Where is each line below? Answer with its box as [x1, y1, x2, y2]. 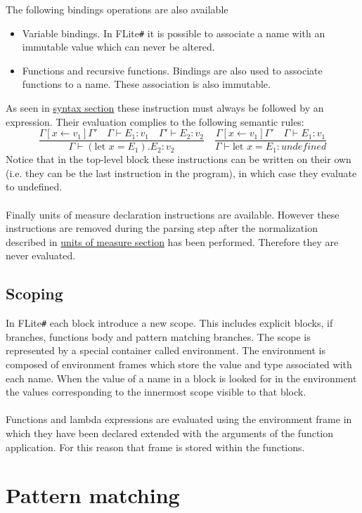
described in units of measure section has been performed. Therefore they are [6, 234, 339, 249]
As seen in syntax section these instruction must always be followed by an [6, 100, 324, 115]
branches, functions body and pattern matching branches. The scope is [6, 329, 311, 344]
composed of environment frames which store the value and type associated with [6, 357, 352, 372]
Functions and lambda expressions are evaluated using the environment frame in [6, 412, 352, 427]
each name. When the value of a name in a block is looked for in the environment [6, 370, 357, 385]
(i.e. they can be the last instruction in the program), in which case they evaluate [6, 165, 357, 180]
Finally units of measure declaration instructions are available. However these [6, 207, 340, 221]
